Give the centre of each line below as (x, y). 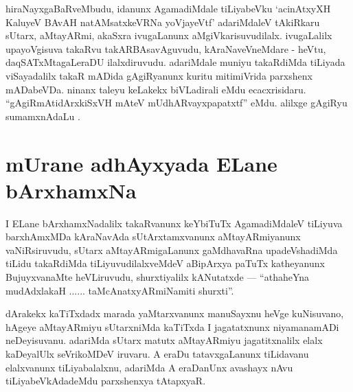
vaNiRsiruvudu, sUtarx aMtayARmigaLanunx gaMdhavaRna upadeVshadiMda (172, 250)
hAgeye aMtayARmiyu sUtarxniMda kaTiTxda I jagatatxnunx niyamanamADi (172, 326)
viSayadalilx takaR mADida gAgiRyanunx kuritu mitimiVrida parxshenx (159, 75)
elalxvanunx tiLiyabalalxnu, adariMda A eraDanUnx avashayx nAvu (149, 367)
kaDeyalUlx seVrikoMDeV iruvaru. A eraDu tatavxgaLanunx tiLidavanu (157, 354)
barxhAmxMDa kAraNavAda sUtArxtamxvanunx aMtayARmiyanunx (153, 237)
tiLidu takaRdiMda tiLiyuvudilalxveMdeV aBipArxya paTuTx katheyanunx (165, 263)
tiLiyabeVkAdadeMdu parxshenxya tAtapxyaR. (106, 381)
